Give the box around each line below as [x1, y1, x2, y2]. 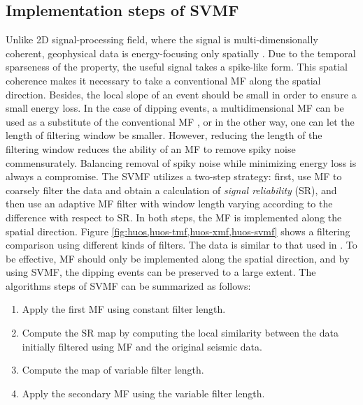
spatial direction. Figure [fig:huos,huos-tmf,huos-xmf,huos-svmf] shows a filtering [6, 223, 350, 238]
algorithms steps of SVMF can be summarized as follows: [6, 278, 251, 293]
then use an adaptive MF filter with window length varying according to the [6, 196, 333, 211]
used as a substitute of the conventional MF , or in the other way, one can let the [6, 114, 355, 128]
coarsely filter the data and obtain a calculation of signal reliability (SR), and [6, 182, 337, 197]
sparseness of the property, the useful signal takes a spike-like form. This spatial [6, 59, 348, 74]
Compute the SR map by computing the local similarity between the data [22, 325, 339, 340]
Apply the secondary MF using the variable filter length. [22, 385, 265, 400]
